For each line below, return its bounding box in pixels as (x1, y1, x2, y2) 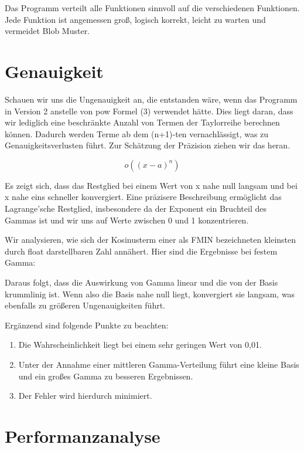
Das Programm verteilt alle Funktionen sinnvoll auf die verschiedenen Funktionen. (5, 2, 300, 13)
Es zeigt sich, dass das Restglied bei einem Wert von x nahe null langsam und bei (5, 179, 298, 191)
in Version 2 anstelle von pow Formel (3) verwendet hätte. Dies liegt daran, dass (5, 104, 293, 117)
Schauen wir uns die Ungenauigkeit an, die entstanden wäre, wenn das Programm (5, 93, 298, 105)
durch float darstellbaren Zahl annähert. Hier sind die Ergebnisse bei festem (5, 245, 278, 257)
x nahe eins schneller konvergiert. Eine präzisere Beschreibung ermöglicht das (5, 191, 282, 203)
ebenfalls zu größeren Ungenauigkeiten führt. (5, 299, 166, 311)
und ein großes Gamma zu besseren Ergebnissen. (18, 369, 193, 382)
